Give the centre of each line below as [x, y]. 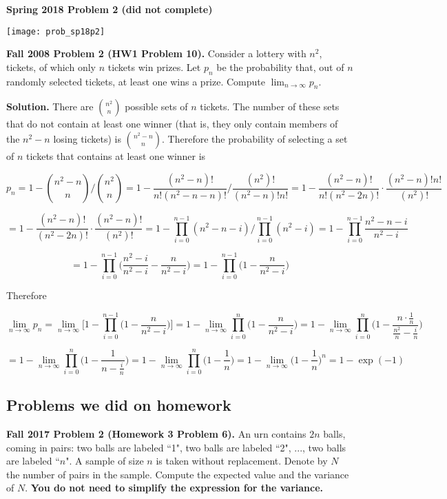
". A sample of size [105, 461]
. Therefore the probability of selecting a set [255, 139]
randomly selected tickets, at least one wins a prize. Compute [136, 81]
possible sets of [156, 106]
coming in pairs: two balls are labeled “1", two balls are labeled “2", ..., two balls [176, 447]
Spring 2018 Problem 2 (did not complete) [110, 9]
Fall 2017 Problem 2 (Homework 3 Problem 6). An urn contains [156, 433]
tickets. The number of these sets [270, 106]
